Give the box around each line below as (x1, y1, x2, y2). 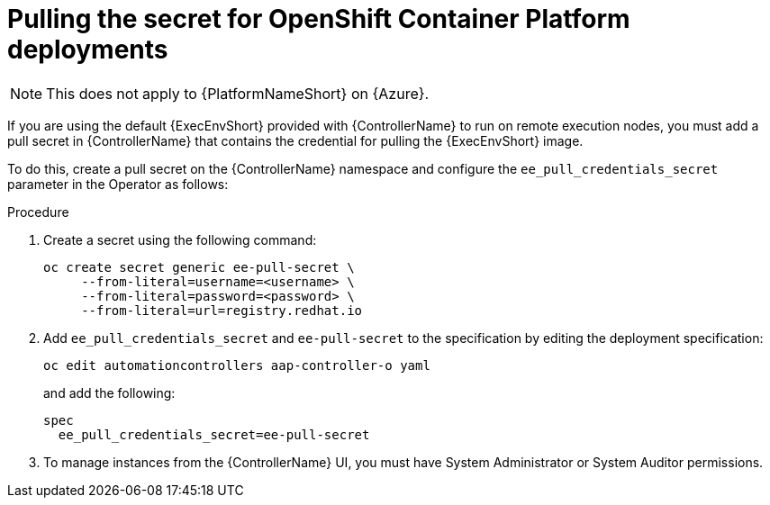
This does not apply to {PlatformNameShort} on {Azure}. (46, 84, 430, 103)
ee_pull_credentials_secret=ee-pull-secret (58, 427, 370, 442)
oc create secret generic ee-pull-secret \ (43, 259, 355, 275)
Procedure (7, 203, 69, 220)
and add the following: (43, 384, 176, 401)
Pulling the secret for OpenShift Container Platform (7, 4, 630, 34)
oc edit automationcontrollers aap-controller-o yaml (43, 357, 430, 373)
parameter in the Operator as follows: (7, 176, 229, 192)
